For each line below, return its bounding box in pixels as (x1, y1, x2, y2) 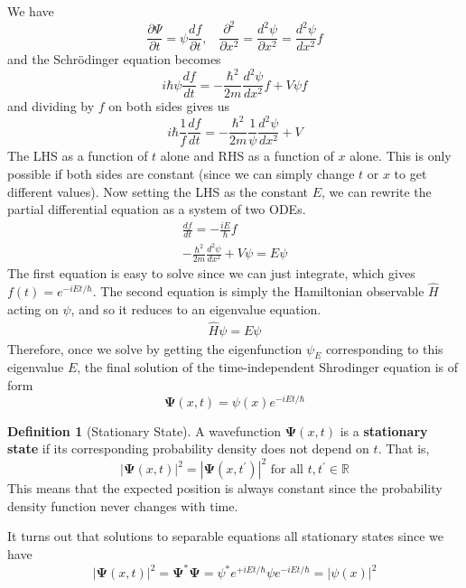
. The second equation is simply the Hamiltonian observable (92, 282, 424, 301)
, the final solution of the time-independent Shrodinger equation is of (77, 358, 459, 377)
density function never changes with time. (7, 496, 238, 515)
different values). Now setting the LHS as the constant (7, 182, 309, 201)
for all (270, 463, 304, 477)
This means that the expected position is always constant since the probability (7, 479, 443, 498)
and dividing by (7, 97, 95, 116)
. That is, (377, 439, 430, 458)
